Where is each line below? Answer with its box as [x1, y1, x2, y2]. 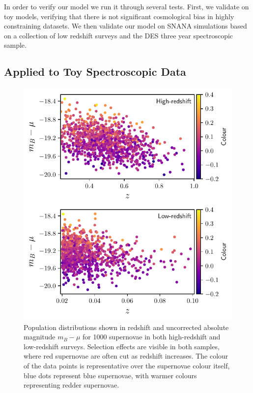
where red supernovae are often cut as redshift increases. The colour [24, 351, 228, 361]
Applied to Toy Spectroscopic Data [4, 64, 186, 79]
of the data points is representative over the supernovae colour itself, [24, 360, 230, 370]
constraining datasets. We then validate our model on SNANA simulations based [4, 21, 247, 31]
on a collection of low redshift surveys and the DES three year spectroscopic [4, 30, 233, 40]
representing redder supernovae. [24, 380, 119, 390]
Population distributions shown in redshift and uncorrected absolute [24, 322, 229, 332]
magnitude [24, 332, 56, 342]
